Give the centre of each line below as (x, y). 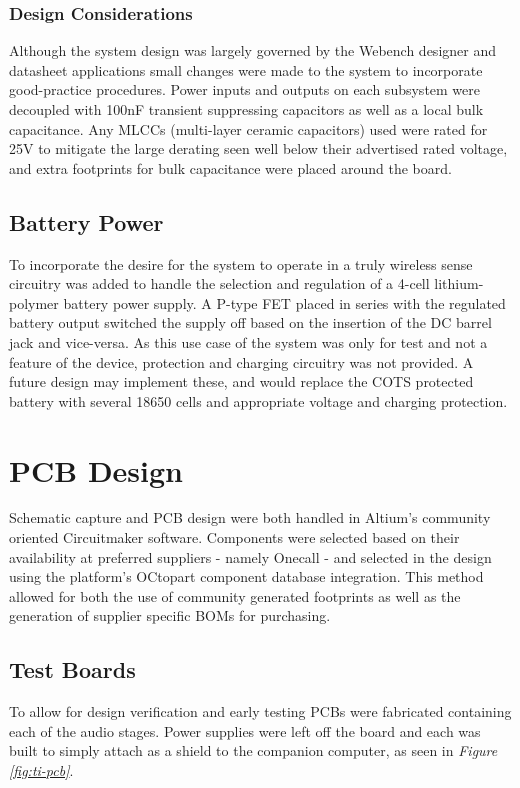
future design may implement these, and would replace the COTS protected (241, 381)
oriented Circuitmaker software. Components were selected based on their (234, 537)
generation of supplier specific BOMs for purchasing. (170, 615)
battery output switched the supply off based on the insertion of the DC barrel (250, 322)
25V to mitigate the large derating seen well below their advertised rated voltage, (258, 148)
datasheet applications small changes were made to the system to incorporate (246, 69)
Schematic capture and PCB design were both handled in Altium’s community (250, 517)
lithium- (459, 283)
